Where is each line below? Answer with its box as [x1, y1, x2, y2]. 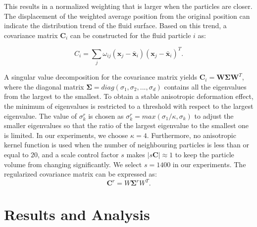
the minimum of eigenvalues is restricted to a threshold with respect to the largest [4, 100, 254, 111]
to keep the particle [175, 149, 234, 159]
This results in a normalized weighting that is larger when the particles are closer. [4, 1, 253, 11]
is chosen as [88, 110, 124, 121]
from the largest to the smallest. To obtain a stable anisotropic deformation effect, [4, 91, 254, 101]
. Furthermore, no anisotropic [147, 130, 236, 140]
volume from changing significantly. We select [4, 159, 142, 169]
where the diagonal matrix [4, 81, 84, 91]
